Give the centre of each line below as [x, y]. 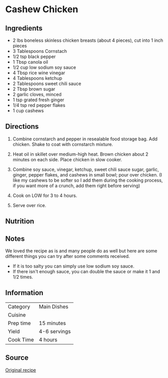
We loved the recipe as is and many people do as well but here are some [81, 251]
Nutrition [20, 222]
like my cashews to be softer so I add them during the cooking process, [88, 180]
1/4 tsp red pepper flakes [39, 105]
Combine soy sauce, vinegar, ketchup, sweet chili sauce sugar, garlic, [86, 169]
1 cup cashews [28, 111]
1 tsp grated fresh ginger [38, 100]
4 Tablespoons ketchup [37, 78]
